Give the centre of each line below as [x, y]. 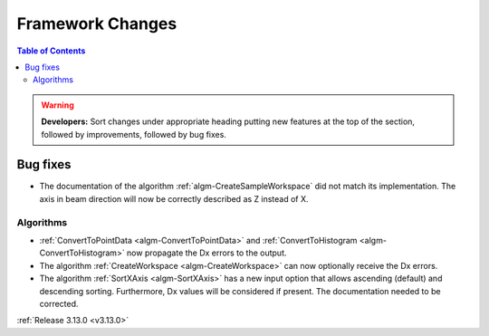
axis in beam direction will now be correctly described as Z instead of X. [174, 198]
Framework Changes [97, 24]
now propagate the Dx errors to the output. [207, 253]
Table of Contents [51, 51]
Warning [58, 105]
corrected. [59, 303]
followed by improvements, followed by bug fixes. [134, 134]
